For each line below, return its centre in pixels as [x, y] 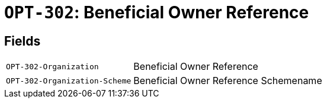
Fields [23, 41]
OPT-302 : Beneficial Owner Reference [157, 12]
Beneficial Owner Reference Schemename [228, 81]
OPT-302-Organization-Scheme [69, 81]
